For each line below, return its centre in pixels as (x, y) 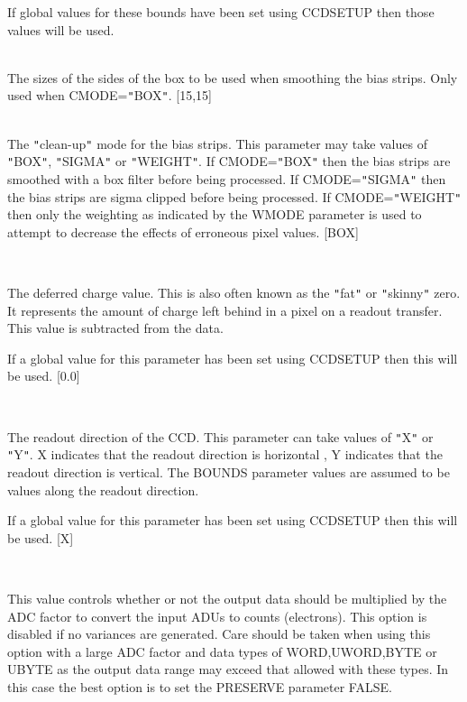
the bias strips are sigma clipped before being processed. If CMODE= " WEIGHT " (234, 196)
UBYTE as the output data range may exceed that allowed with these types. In (228, 669)
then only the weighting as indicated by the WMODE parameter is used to (215, 214)
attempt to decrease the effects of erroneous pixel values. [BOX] (183, 231)
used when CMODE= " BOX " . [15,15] (110, 95)
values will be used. (61, 29)
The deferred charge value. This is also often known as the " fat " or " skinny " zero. (234, 293)
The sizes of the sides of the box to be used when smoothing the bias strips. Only (233, 77)
